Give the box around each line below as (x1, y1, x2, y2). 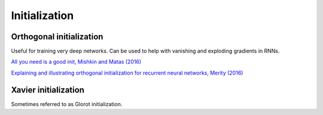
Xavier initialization (11, 85, 85, 95)
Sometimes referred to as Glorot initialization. (11, 100, 123, 107)
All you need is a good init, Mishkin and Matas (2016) (11, 58, 142, 66)
